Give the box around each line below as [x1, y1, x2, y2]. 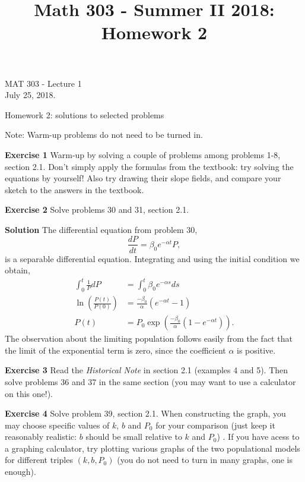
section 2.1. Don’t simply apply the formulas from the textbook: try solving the [5, 160, 294, 172]
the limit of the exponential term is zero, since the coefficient [5, 344, 226, 356]
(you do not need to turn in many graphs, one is [117, 453, 293, 466]
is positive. [237, 344, 276, 356]
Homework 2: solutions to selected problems [5, 108, 164, 121]
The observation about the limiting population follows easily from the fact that [5, 332, 293, 345]
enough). [5, 465, 36, 478]
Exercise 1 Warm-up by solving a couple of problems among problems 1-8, [5, 148, 281, 160]
